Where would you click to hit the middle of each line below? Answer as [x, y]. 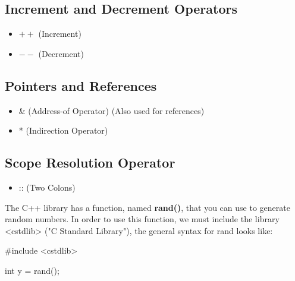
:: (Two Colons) [47, 187]
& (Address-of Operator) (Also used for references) [112, 110]
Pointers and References [81, 85]
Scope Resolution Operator [90, 162]
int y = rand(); [32, 270]
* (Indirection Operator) [63, 130]
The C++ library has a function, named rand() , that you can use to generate [147, 207]
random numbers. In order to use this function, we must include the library [142, 219]
